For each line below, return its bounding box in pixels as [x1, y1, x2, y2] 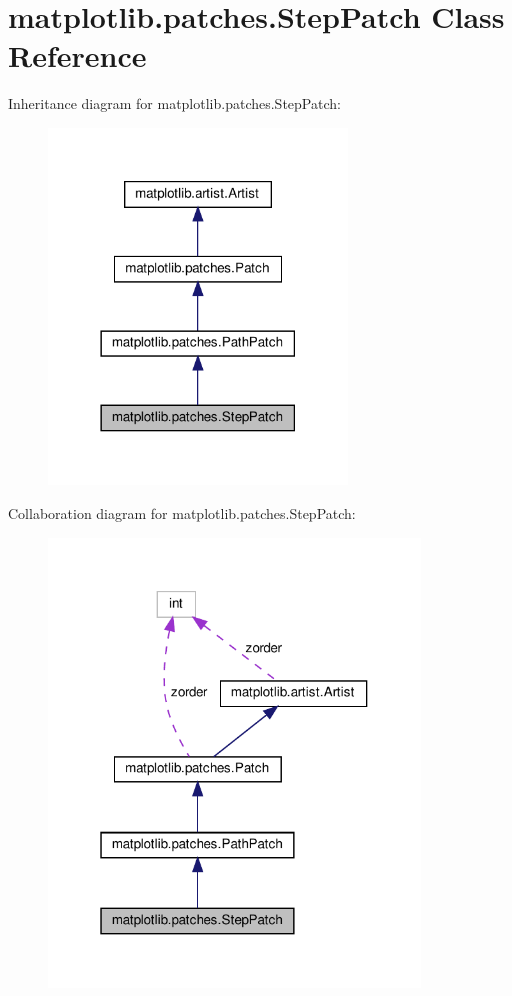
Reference [8, 35, 147, 76]
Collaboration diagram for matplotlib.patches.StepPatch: [8, 503, 356, 524]
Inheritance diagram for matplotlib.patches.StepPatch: [8, 93, 341, 114]
